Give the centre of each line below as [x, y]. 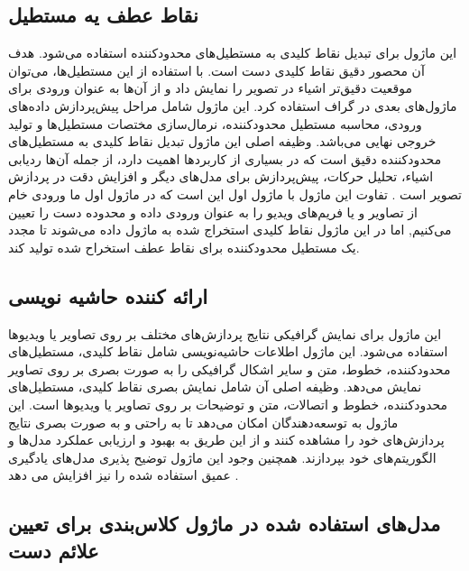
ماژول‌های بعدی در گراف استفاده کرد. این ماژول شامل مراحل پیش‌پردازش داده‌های [233, 105]
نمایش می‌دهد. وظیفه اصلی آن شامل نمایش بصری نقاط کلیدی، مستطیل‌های [215, 387]
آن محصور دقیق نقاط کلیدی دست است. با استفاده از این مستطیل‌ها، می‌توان [216, 70]
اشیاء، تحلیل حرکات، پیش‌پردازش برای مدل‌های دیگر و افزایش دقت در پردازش [221, 176]
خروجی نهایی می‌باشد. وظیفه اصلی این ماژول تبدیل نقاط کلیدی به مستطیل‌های [222, 141]
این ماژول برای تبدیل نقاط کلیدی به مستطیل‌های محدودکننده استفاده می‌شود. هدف [233, 53]
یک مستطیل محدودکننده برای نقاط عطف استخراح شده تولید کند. [184, 247]
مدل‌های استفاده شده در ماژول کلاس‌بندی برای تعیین [225, 524]
